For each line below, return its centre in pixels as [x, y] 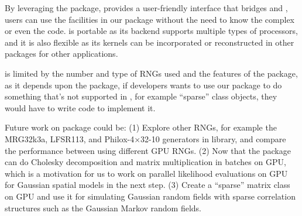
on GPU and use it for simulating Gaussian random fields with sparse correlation [150, 196]
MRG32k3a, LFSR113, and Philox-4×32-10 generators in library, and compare [145, 138]
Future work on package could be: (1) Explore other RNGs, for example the [141, 127]
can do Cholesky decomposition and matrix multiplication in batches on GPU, [145, 162]
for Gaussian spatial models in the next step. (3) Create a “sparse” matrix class [147, 185]
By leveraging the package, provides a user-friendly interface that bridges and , [146, 8]
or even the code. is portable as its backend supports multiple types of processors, [151, 31]
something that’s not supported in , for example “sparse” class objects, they [141, 96]
